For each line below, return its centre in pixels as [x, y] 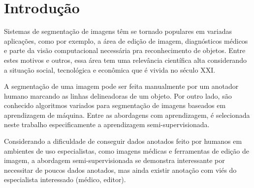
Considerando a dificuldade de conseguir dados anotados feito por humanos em [123, 141]
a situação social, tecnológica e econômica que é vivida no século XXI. [110, 69]
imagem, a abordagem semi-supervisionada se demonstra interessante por [114, 160]
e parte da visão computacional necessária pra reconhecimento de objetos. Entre [125, 50]
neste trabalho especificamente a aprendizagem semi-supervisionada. [107, 124]
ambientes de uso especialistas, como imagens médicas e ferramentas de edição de [127, 150]
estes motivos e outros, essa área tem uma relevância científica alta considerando [125, 60]
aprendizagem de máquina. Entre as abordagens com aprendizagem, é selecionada [127, 115]
